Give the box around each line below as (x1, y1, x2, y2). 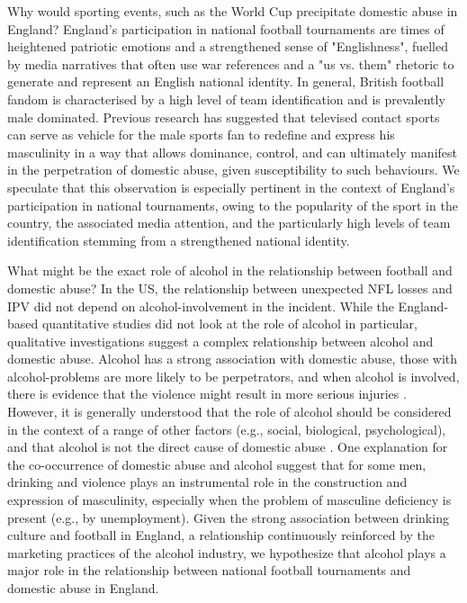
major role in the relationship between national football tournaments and (7, 561, 411, 580)
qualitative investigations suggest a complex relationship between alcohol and (7, 331, 434, 350)
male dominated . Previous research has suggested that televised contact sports (7, 107, 440, 126)
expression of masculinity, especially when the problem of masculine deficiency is (7, 490, 452, 509)
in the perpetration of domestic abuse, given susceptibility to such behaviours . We (7, 160, 460, 179)
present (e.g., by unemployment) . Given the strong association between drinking (7, 508, 449, 526)
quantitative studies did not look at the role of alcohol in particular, (41, 314, 418, 333)
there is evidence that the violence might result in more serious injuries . (7, 384, 407, 403)
